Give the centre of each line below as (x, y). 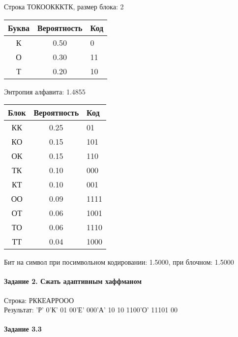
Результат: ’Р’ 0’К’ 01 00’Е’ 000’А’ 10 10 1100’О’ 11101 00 (91, 310)
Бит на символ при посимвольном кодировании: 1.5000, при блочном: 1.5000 (119, 262)
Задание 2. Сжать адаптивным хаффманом (73, 281)
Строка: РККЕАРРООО (39, 300)
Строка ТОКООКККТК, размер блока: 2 (64, 6)
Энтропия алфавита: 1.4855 (45, 91)
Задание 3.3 (23, 329)
